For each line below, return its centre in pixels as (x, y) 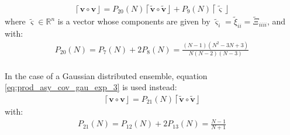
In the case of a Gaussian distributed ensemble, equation (106, 75)
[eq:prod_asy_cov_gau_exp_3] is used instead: (91, 87)
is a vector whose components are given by (134, 21)
